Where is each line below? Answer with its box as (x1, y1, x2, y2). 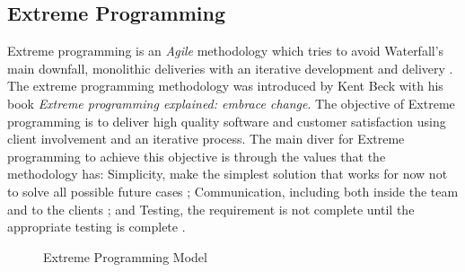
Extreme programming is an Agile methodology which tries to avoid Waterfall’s (7, 41, 444, 60)
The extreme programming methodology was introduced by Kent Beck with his (7, 76, 443, 95)
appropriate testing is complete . (7, 217, 186, 236)
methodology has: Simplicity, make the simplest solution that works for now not (7, 164, 448, 183)
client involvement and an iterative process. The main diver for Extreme (7, 129, 405, 148)
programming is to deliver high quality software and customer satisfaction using (7, 111, 446, 130)
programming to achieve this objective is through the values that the (7, 146, 386, 165)
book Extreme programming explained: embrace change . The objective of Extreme (7, 93, 455, 112)
